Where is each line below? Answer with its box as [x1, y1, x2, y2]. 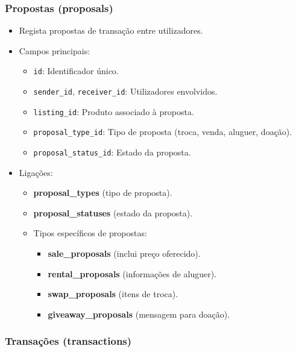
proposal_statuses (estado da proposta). [33, 206, 193, 219]
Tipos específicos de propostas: [33, 227, 147, 239]
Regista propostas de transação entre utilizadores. [19, 24, 203, 37]
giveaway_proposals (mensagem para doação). [48, 307, 230, 320]
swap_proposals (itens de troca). [48, 288, 178, 300]
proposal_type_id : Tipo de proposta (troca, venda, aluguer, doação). [33, 125, 292, 138]
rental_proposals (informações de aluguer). [48, 267, 217, 280]
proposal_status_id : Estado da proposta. [33, 146, 191, 159]
